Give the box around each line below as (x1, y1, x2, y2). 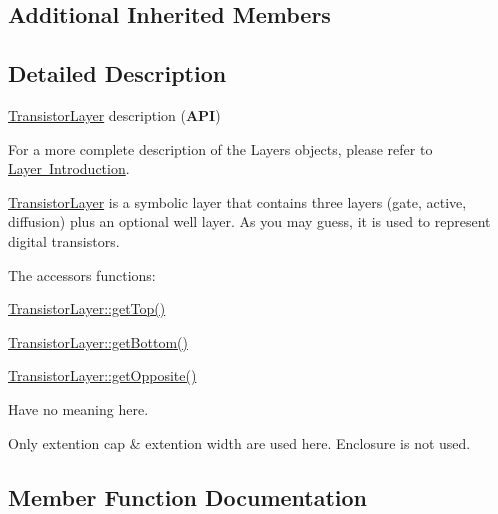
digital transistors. (8, 230, 120, 251)
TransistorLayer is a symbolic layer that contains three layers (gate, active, (8, 191, 467, 212)
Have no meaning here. (8, 398, 149, 419)
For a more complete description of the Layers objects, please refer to (8, 138, 433, 159)
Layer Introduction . (8, 158, 130, 179)
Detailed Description (8, 58, 227, 89)
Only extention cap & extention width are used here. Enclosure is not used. (8, 432, 471, 453)
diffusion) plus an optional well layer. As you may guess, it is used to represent (8, 211, 491, 232)
